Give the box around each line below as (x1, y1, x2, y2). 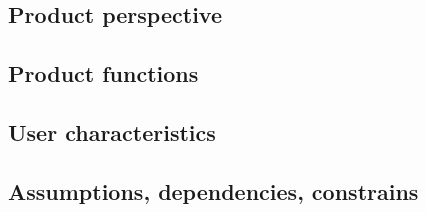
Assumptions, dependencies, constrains (8, 175, 419, 206)
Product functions (8, 58, 199, 89)
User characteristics (8, 116, 216, 147)
